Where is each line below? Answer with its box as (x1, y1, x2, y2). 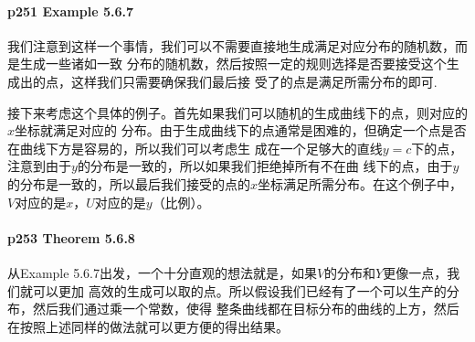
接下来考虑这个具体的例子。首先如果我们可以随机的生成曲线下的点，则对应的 (7, 102, 468, 122)
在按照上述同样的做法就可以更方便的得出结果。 (7, 316, 289, 336)
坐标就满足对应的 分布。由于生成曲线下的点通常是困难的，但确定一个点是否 (15, 121, 467, 140)
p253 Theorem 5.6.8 (7, 228, 135, 247)
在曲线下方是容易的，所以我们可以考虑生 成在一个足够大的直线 (7, 138, 383, 157)
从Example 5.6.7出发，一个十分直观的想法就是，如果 (7, 262, 317, 282)
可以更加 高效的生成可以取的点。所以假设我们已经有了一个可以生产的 (32, 281, 447, 300)
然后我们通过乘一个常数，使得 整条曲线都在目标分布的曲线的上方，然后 (32, 299, 459, 318)
